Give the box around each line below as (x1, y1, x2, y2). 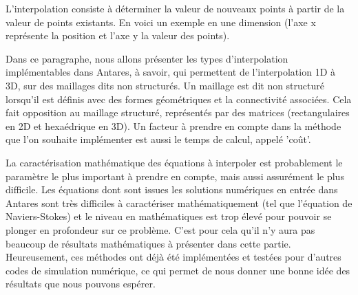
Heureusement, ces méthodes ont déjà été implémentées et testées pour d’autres (6, 250, 341, 264)
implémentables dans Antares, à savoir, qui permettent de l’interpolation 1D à (6, 65, 336, 79)
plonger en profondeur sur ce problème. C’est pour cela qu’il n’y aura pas (6, 222, 315, 237)
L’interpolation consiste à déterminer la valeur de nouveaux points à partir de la (6, 1, 345, 15)
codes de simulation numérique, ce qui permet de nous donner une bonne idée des (6, 263, 350, 277)
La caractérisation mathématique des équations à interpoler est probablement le (6, 155, 343, 169)
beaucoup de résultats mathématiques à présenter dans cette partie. (6, 236, 291, 250)
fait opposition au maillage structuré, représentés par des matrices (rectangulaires (6, 105, 350, 120)
